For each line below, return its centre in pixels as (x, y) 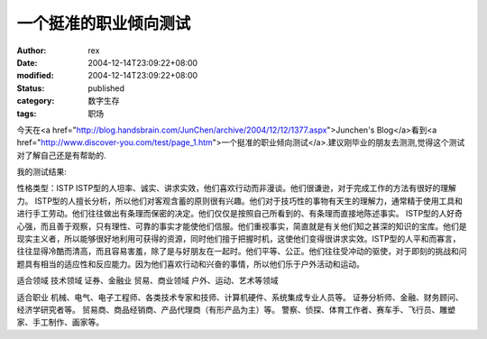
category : (36, 101)
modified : (35, 76)
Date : (27, 62)
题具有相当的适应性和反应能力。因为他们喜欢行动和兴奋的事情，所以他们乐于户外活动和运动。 (190, 264)
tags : (27, 114)
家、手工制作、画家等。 (60, 322)
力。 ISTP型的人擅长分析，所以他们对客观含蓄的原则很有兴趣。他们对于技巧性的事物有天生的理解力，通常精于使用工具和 (240, 201)
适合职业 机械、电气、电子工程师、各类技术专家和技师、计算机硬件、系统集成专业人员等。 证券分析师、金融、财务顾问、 (240, 297)
